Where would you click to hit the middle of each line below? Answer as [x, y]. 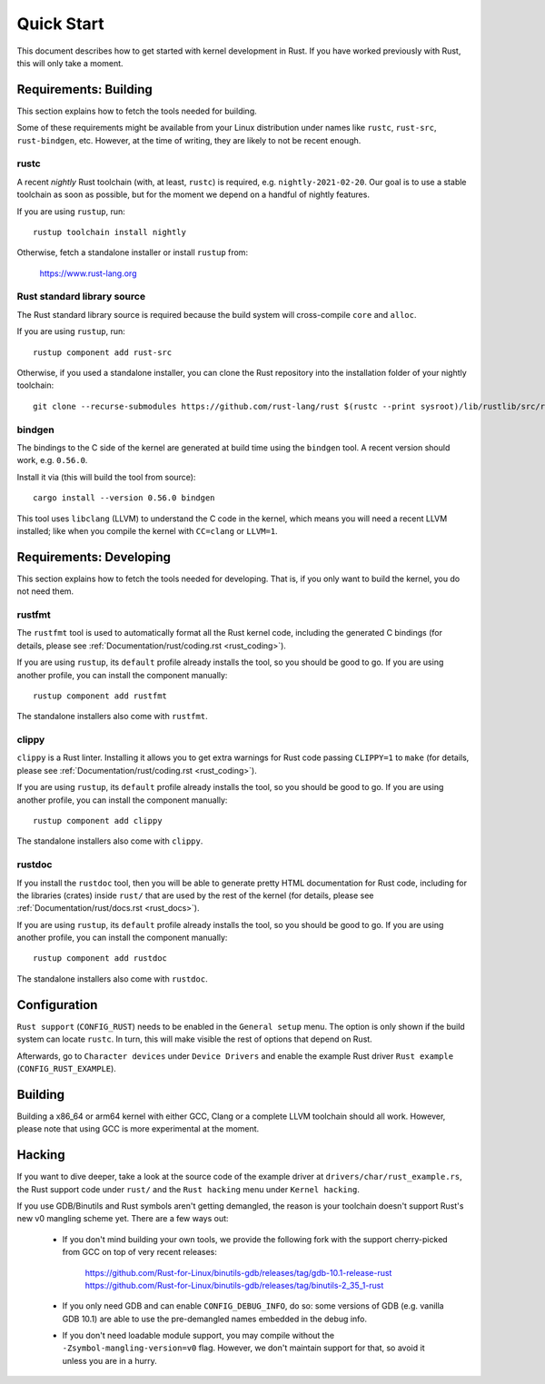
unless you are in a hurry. [110, 1360]
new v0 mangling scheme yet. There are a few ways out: [123, 1219]
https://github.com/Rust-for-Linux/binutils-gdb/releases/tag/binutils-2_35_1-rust [234, 1285]
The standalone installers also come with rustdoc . [112, 979]
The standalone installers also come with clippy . [110, 841]
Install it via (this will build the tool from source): [106, 477]
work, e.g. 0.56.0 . [52, 460]
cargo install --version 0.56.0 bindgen [124, 498]
